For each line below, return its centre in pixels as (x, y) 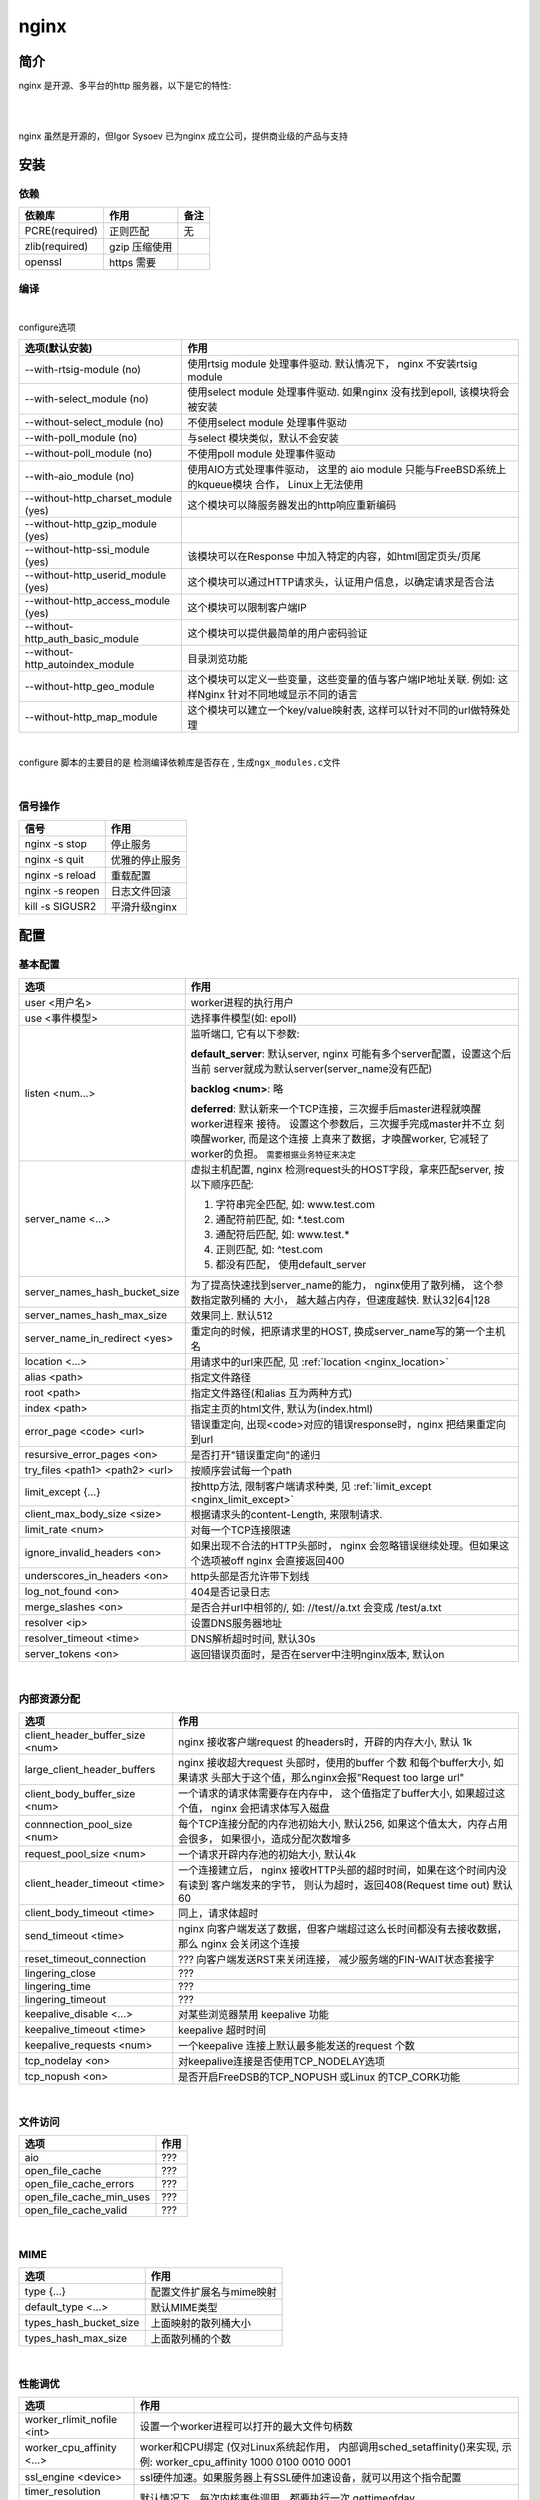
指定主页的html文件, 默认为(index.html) (282, 1408)
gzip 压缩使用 (140, 247)
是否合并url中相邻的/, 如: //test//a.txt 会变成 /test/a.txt (316, 1607)
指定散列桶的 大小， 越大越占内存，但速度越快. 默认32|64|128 (345, 1300)
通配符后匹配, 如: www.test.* (282, 1234)
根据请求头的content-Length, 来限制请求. (286, 1514)
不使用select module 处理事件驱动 (266, 422)
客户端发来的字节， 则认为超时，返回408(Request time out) (350, 1885)
